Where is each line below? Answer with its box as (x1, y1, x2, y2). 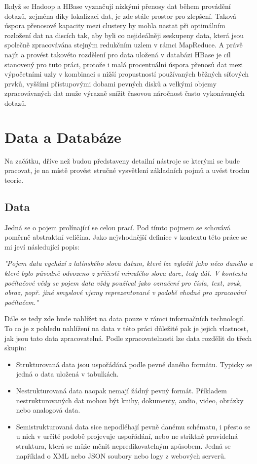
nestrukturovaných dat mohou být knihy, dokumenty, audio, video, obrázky (16, 395, 244, 405)
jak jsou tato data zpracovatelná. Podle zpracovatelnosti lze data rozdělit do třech (4, 333, 252, 343)
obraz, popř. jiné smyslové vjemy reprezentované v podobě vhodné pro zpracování (4, 287, 246, 297)
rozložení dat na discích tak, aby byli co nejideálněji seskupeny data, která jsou (4, 30, 244, 40)
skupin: (4, 342, 27, 353)
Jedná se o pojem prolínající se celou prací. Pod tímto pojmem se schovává (4, 222, 231, 232)
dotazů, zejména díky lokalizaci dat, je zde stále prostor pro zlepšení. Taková (4, 10, 237, 21)
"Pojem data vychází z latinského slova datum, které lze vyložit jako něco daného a (4, 258, 253, 268)
